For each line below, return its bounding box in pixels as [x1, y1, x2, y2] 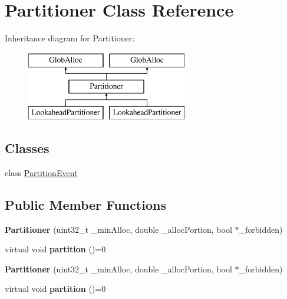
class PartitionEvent [5, 166, 78, 178]
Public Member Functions [5, 195, 166, 213]
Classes [5, 139, 50, 157]
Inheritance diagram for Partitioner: [5, 32, 135, 44]
